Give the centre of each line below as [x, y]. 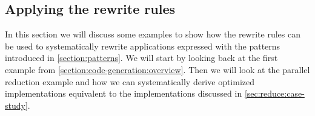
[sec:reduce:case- [274, 93]
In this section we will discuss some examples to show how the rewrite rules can [153, 34]
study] [16, 105]
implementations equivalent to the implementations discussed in [124, 93]
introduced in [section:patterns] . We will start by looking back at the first [141, 58]
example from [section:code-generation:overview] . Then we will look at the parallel [157, 69]
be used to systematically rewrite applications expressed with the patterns [143, 46]
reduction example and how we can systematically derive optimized [130, 81]
